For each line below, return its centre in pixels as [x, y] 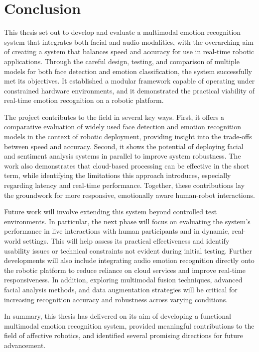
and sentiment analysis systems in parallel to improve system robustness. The [123, 156]
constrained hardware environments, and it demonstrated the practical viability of [129, 90]
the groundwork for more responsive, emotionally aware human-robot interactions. [129, 195]
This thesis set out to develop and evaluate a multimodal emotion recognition [123, 32]
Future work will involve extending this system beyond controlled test [111, 212]
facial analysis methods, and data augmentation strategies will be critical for [121, 289]
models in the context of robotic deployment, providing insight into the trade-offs [128, 136]
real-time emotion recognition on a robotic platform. [84, 100]
